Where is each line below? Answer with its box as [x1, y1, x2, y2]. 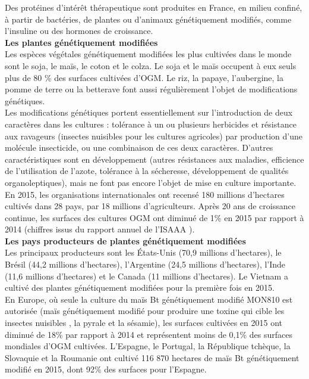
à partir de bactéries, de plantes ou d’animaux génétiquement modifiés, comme [5, 13, 292, 25]
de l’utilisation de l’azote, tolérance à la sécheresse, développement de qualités [5, 164, 289, 177]
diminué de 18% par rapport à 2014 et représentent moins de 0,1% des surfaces [5, 328, 292, 340]
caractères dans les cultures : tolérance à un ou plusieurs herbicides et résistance [5, 117, 297, 130]
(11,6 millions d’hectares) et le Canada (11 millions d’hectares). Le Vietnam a [5, 269, 288, 282]
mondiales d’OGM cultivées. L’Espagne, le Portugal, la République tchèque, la [5, 340, 291, 352]
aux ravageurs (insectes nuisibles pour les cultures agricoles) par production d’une [5, 129, 303, 142]
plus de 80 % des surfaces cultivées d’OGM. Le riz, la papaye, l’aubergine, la [5, 71, 283, 83]
